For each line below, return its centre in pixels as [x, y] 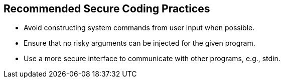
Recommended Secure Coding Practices [107, 9]
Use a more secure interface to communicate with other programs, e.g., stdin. [152, 59]
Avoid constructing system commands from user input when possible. [139, 28]
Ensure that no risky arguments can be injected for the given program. [139, 43]
